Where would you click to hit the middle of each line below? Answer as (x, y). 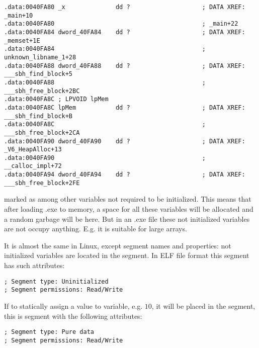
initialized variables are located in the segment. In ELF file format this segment (127, 255)
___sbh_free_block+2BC (42, 91)
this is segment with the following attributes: (73, 316)
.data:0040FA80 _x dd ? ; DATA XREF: (125, 7)
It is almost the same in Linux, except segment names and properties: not (118, 245)
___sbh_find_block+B (38, 116)
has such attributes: (34, 265)
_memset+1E (22, 40)
